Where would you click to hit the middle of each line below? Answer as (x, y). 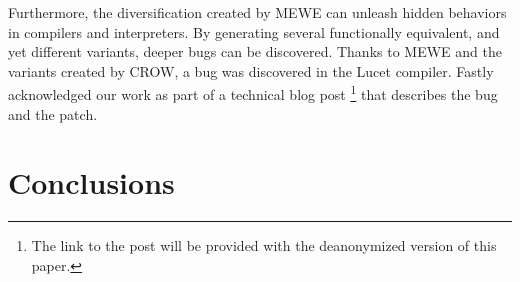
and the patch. (53, 113)
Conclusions (91, 182)
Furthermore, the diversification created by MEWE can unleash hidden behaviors (257, 12)
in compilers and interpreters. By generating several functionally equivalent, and (254, 31)
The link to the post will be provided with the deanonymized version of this (264, 245)
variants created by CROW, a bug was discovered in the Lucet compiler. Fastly (251, 70)
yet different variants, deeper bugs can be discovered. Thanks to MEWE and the (255, 51)
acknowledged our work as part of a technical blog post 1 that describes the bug (253, 93)
